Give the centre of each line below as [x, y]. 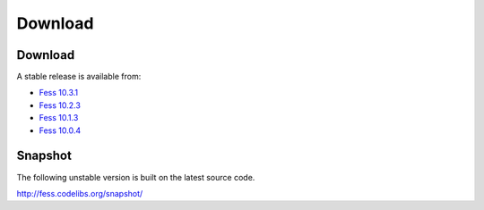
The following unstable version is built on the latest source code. [136, 177]
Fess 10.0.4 [60, 130]
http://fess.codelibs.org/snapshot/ [80, 193]
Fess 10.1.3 [59, 118]
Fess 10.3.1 [59, 93]
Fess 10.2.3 [60, 105]
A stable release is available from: [79, 77]
